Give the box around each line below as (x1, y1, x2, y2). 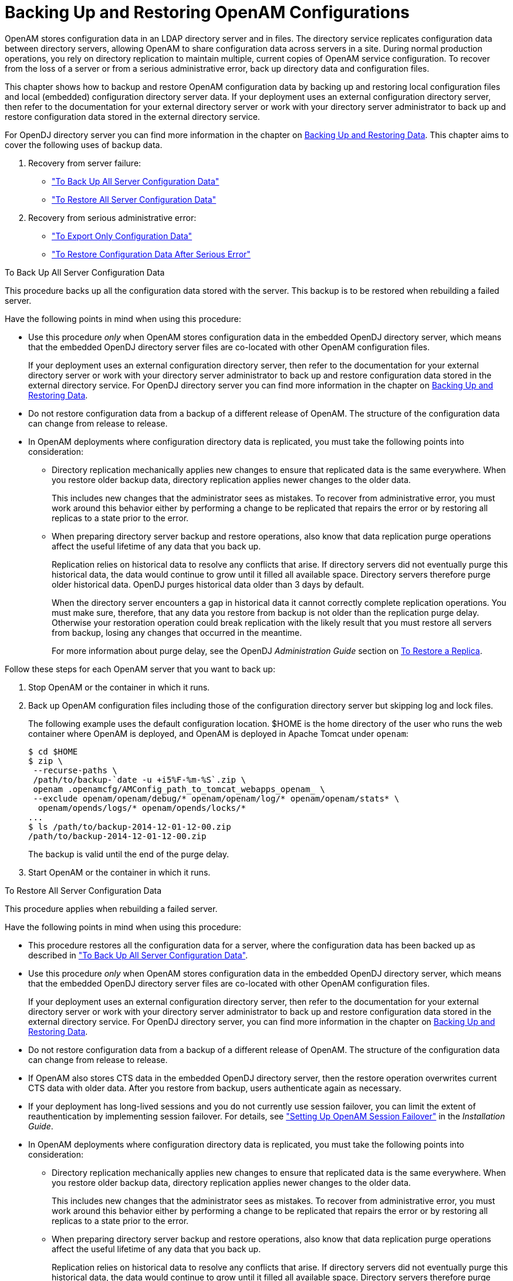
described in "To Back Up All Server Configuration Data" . (28, 950, 248, 960)
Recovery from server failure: (28, 157, 141, 168)
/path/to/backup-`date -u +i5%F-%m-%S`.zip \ (33, 774, 246, 784)
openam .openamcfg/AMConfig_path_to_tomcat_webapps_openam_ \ (33, 784, 325, 794)
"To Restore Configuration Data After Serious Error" (52, 249, 251, 259)
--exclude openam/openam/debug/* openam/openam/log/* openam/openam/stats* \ (33, 793, 400, 803)
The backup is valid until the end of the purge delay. (28, 849, 229, 859)
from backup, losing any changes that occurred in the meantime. (52, 627, 302, 638)
